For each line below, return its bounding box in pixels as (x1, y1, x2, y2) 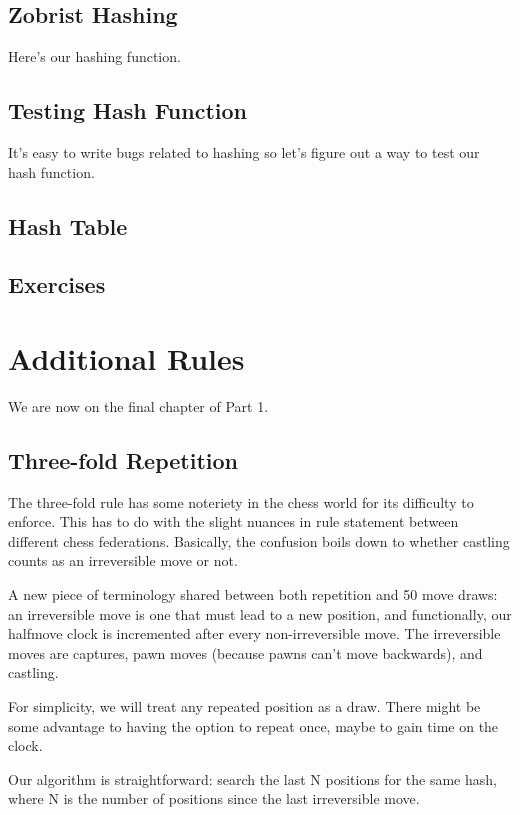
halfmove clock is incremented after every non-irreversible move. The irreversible (8, 623, 501, 644)
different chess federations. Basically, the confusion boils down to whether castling (8, 530, 510, 551)
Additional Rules (8, 337, 245, 378)
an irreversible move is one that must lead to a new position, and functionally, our (8, 603, 512, 624)
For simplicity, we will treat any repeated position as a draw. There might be (8, 696, 481, 717)
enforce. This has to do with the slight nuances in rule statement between (8, 511, 459, 532)
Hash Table (8, 210, 128, 241)
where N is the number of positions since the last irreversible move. (8, 788, 420, 809)
